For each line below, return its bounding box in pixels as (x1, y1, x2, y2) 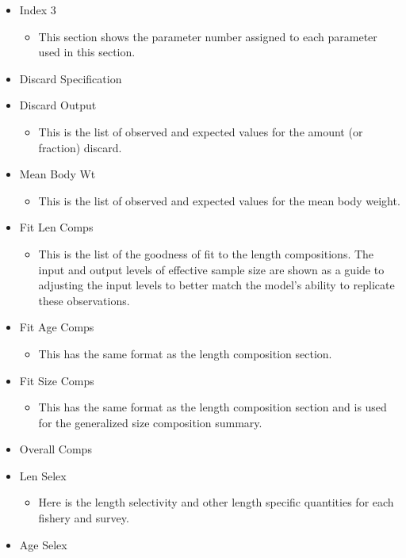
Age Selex (19, 536, 67, 552)
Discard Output (19, 97, 97, 113)
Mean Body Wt (19, 166, 96, 182)
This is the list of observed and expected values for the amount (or (38, 123, 363, 139)
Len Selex (19, 467, 67, 483)
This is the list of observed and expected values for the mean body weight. (38, 192, 400, 208)
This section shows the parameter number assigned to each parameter (38, 28, 377, 44)
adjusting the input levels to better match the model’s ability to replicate (38, 277, 395, 293)
